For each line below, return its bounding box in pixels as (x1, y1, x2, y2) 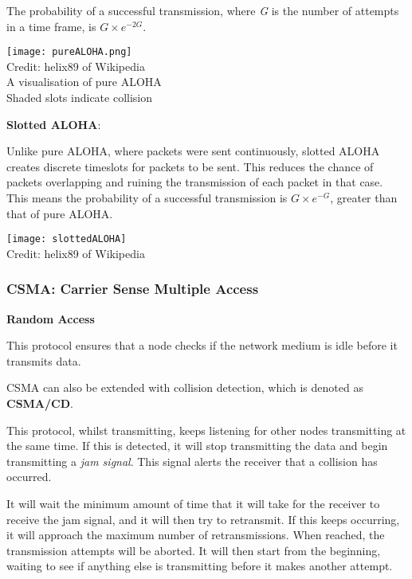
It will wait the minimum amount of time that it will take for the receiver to (6, 495, 380, 511)
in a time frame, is (6, 18, 96, 34)
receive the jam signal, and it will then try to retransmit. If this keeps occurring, (6, 511, 400, 527)
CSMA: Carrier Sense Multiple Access (6, 279, 259, 299)
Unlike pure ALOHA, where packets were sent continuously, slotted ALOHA (6, 143, 380, 159)
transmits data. (6, 352, 81, 369)
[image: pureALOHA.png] (6, 46, 132, 58)
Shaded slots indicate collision (6, 89, 153, 106)
